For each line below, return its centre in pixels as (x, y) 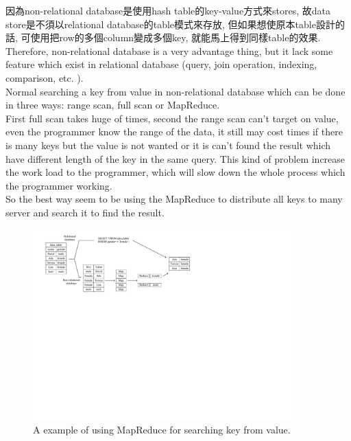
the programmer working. (59, 185)
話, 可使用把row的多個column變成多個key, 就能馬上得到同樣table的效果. (163, 37)
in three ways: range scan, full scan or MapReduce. (113, 105)
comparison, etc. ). (45, 77)
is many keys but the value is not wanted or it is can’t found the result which (168, 145)
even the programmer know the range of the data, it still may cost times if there (174, 132)
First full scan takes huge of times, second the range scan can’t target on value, (172, 118)
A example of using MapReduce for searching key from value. (162, 430)
